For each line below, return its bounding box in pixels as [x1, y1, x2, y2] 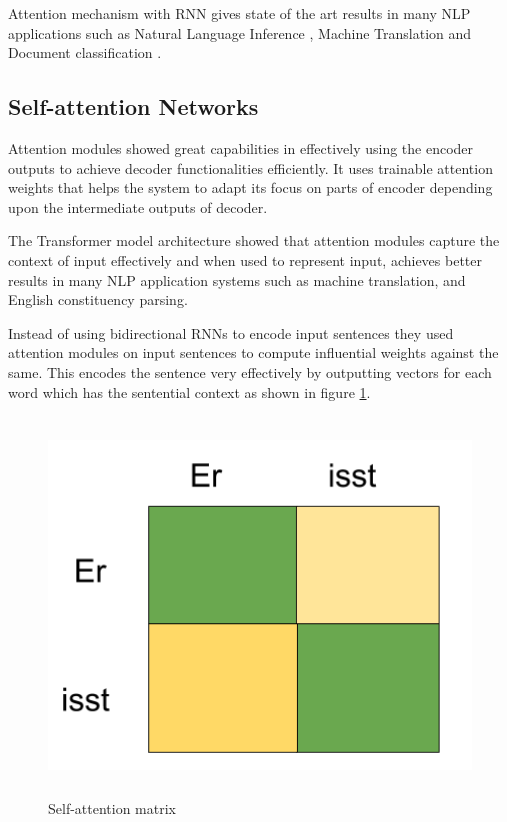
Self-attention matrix [48, 797, 177, 818]
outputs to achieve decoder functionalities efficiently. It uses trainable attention [8, 157, 493, 178]
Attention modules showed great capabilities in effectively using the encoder [8, 137, 474, 158]
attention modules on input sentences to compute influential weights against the [8, 342, 499, 363]
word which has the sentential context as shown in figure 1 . [8, 381, 371, 402]
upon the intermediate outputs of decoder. [8, 196, 268, 217]
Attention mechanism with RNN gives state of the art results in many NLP [8, 3, 471, 23]
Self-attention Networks [8, 91, 259, 122]
